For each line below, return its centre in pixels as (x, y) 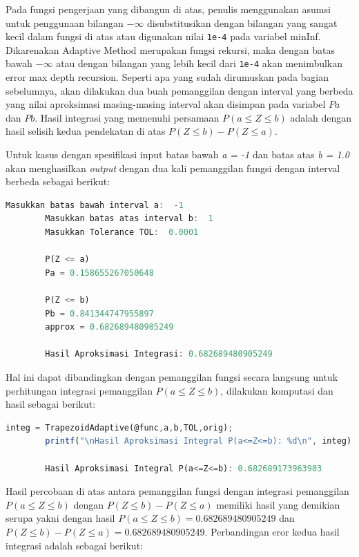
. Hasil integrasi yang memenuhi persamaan (127, 117)
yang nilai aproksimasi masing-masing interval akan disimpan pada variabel (166, 104)
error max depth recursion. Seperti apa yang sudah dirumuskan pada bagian (167, 77)
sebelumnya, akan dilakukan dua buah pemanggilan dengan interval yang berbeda (179, 90)
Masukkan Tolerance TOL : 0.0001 (122, 233)
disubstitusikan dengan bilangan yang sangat (242, 22)
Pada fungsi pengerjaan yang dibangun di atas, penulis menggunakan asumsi (168, 9)
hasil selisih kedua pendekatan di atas (86, 131)
